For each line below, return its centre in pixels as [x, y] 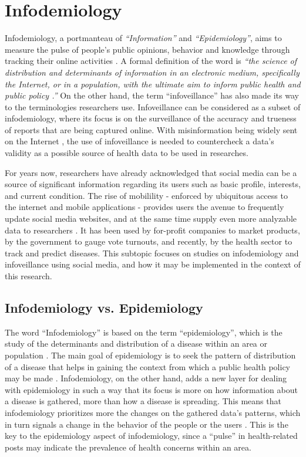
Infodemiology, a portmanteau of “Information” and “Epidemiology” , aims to [143, 38]
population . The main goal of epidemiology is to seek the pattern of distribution [150, 355]
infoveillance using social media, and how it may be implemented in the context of [153, 264]
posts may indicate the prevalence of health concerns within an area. [128, 447]
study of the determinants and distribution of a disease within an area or [136, 343]
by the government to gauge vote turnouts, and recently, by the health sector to [149, 241]
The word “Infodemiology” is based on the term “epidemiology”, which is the [144, 332]
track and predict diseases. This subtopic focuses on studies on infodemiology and [152, 253]
